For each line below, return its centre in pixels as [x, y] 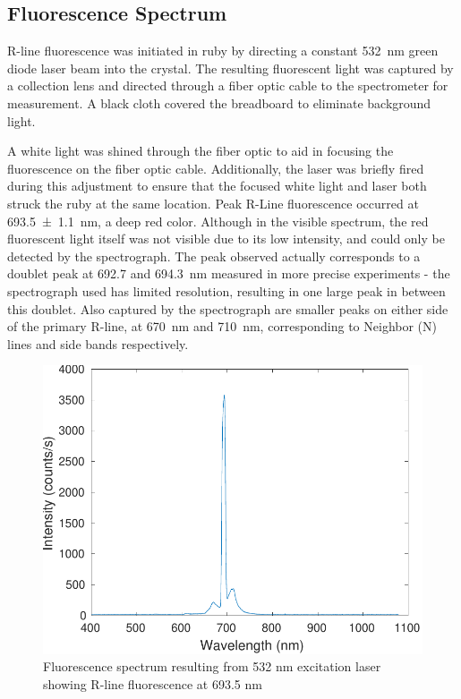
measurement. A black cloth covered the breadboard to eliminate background [219, 102]
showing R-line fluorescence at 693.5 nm [153, 684]
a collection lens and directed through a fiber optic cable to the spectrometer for [228, 85]
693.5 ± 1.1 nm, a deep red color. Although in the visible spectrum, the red [218, 221]
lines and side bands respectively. [98, 343]
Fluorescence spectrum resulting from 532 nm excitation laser [212, 666]
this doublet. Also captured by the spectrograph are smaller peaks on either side [228, 308]
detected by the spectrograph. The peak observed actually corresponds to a [214, 256]
